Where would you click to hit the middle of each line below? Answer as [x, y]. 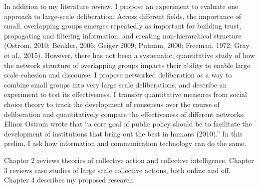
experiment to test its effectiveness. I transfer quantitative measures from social [126, 94]
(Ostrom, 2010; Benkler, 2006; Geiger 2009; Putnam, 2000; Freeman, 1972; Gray [127, 45]
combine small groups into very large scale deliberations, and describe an [116, 84]
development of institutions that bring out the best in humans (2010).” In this [123, 133]
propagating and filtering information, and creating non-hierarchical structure [123, 35]
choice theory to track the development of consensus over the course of [112, 104]
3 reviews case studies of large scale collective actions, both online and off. [117, 170]
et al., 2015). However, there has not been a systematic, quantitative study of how [129, 55]
